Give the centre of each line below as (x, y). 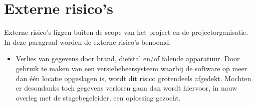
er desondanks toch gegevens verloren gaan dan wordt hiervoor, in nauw (126, 88)
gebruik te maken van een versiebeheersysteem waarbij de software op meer (132, 68)
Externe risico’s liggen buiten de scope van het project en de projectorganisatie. (126, 32)
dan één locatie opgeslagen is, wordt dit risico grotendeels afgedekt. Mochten (134, 78)
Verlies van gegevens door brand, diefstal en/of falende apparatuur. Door (128, 58)
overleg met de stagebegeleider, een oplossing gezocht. (98, 97)
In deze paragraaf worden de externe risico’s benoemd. (88, 42)
